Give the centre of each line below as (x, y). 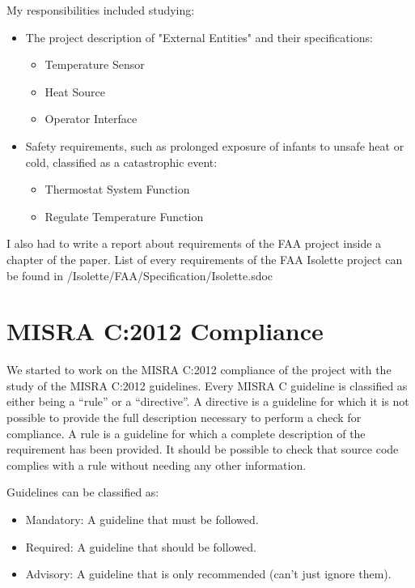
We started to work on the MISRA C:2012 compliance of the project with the (199, 370)
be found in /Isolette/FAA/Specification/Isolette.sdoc (140, 275)
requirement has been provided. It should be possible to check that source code (203, 449)
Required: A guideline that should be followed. (141, 546)
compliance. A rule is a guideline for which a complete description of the (186, 433)
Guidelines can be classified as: (83, 492)
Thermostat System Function (117, 189)
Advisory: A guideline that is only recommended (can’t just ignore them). (208, 574)
